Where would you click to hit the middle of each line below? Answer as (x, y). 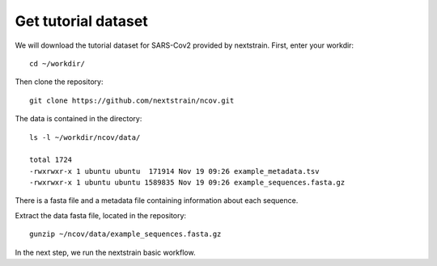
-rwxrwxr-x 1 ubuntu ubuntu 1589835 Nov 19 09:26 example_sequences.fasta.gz (187, 183)
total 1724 (51, 160)
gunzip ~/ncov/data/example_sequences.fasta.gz (125, 234)
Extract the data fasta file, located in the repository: (100, 215)
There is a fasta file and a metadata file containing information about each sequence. (157, 201)
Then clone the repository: (59, 82)
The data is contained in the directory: (78, 119)
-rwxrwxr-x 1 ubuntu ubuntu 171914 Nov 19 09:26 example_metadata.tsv (174, 171)
